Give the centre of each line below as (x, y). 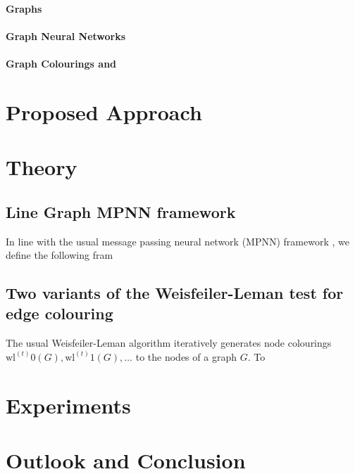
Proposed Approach (104, 111)
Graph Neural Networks (66, 36)
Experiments (68, 405)
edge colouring (60, 313)
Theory (42, 167)
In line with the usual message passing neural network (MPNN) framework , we (177, 241)
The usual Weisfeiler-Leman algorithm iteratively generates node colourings (169, 343)
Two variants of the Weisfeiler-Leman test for (175, 293)
